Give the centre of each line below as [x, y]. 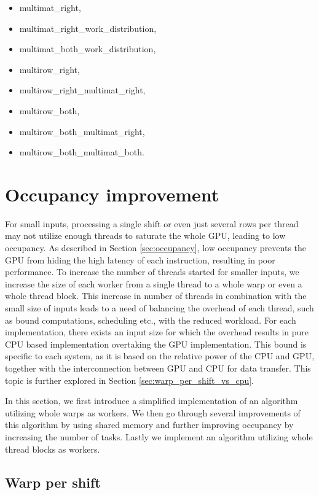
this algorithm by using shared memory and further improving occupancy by [149, 425]
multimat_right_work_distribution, [88, 28]
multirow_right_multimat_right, [82, 90]
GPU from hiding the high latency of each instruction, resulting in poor [140, 259]
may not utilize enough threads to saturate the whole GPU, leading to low [145, 236]
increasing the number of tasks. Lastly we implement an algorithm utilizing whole [159, 436]
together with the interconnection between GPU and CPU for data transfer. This [158, 368]
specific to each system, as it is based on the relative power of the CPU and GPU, [160, 356]
